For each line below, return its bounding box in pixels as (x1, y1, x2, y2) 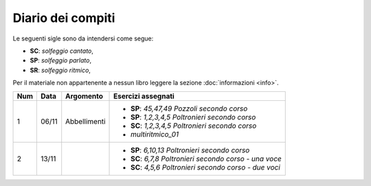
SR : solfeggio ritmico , (30, 66, 91, 74)
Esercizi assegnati (113, 91, 175, 101)
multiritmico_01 (131, 129, 179, 139)
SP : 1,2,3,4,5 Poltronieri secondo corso (131, 112, 256, 121)
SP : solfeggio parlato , (30, 56, 92, 65)
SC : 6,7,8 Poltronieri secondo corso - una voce (131, 154, 282, 163)
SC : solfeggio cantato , (30, 47, 94, 55)
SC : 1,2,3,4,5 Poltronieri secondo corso (131, 121, 257, 130)
